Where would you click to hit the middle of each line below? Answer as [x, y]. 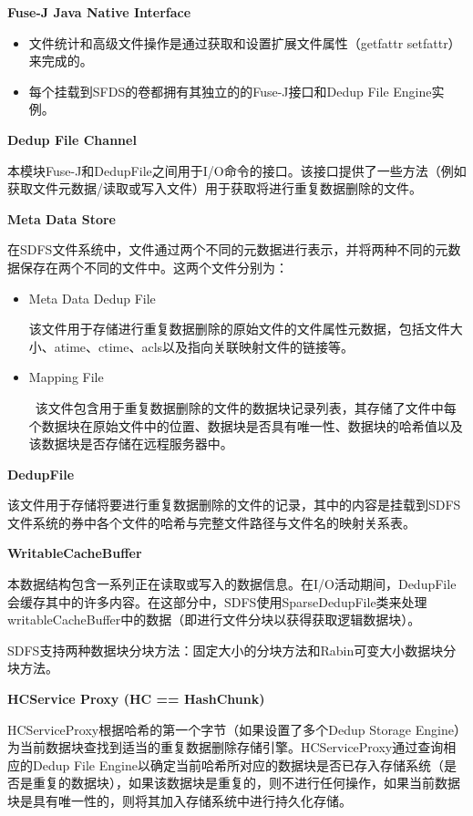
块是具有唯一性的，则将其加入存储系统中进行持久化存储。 [180, 801]
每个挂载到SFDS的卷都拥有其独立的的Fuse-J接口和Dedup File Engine [230, 91]
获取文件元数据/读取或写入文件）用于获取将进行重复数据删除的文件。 [215, 188]
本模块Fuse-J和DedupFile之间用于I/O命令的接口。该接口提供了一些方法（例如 [237, 170]
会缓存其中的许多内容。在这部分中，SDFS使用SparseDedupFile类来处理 [217, 601]
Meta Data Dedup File [92, 298]
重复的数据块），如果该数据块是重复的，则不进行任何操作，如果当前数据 [246, 783]
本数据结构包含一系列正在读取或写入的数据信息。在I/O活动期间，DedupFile [232, 584]
